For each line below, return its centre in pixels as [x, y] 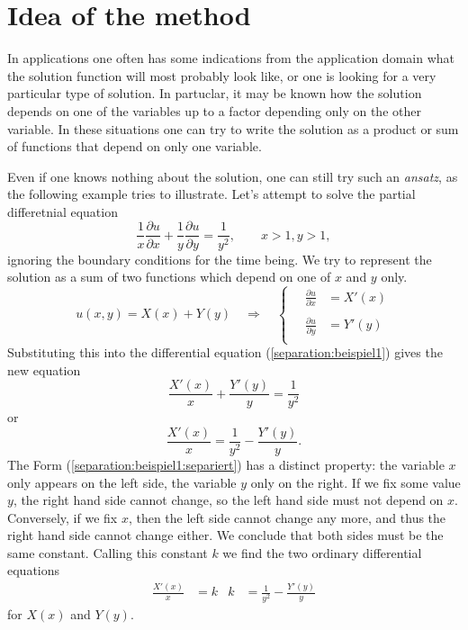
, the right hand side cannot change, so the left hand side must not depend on [228, 500]
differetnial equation [63, 211]
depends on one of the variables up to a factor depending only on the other [214, 110]
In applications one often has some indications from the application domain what [231, 58]
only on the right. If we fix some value [355, 482]
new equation [44, 369]
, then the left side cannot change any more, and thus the [287, 517]
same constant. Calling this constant [108, 552]
